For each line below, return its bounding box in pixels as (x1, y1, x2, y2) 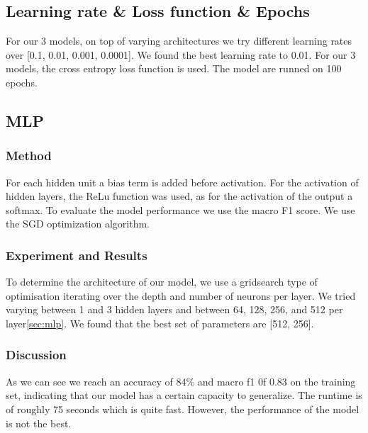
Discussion (6, 346, 67, 364)
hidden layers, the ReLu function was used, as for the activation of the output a (6, 189, 353, 203)
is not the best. (6, 415, 72, 430)
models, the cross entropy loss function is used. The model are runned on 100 (6, 61, 342, 76)
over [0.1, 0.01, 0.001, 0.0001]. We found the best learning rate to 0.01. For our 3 (6, 47, 356, 62)
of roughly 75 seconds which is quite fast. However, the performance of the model (6, 401, 359, 416)
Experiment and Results (6, 246, 147, 264)
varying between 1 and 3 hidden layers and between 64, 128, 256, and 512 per (6, 302, 343, 317)
